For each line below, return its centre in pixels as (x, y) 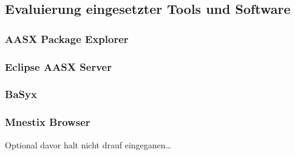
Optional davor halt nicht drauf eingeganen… (88, 144)
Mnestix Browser (48, 122)
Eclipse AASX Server (58, 66)
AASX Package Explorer (67, 38)
